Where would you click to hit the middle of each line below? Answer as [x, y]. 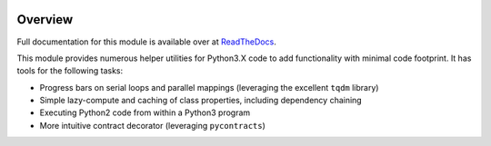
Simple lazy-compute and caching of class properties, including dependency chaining [201, 101]
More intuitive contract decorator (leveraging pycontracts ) [152, 125]
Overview [45, 19]
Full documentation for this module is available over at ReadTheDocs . [146, 42]
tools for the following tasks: [70, 71]
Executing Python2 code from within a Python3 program [145, 112]
